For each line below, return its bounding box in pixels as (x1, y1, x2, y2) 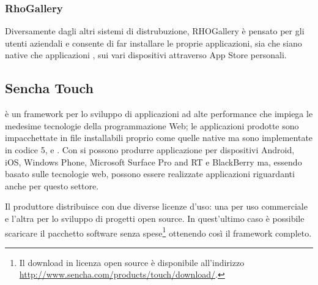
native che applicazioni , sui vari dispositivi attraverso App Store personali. (5, 48, 287, 61)
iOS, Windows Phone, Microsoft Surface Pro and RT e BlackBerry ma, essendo (5, 155, 302, 168)
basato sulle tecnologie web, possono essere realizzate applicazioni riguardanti (5, 167, 295, 180)
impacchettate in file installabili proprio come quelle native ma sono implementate (5, 131, 313, 144)
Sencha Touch (5, 78, 94, 97)
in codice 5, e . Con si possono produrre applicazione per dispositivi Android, (5, 143, 295, 156)
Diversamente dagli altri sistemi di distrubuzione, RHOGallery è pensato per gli (5, 25, 305, 37)
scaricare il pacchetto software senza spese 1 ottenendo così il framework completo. (5, 224, 312, 239)
